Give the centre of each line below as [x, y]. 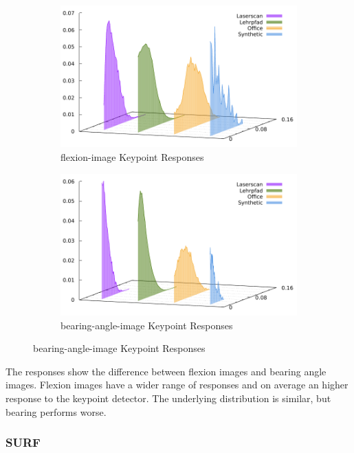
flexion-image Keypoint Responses [132, 156]
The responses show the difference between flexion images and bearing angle [166, 371]
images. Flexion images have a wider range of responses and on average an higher [177, 385]
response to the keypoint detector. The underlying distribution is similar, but [168, 398]
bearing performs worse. [56, 411]
